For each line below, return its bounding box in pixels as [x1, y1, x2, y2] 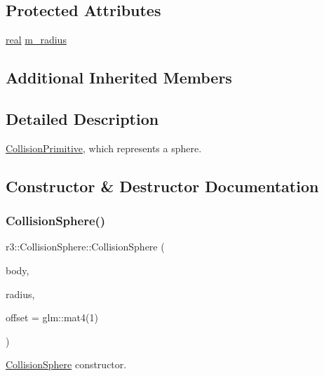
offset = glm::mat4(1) [6, 310, 98, 325]
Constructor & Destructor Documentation [6, 175, 319, 196]
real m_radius [6, 32, 67, 47]
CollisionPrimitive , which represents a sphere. [6, 140, 202, 155]
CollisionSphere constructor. [6, 357, 127, 372]
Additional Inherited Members [6, 67, 232, 88]
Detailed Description [6, 107, 159, 129]
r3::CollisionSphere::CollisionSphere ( [6, 239, 165, 254]
